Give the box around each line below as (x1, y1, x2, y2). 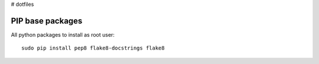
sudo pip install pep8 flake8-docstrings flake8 (21, 45, 165, 52)
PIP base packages (11, 16, 83, 26)
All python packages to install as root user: (11, 31, 115, 38)
